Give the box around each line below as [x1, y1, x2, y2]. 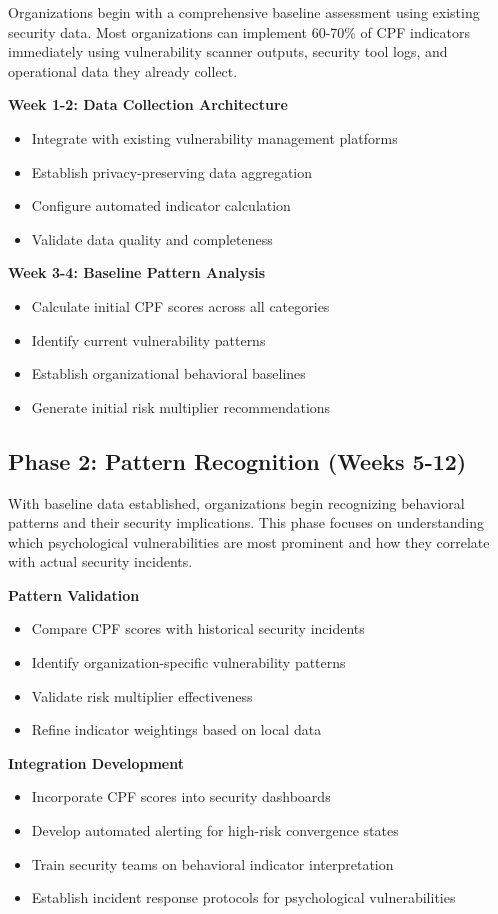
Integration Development [8, 752, 184, 773]
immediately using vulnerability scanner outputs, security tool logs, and [8, 41, 448, 62]
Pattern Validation [8, 584, 140, 605]
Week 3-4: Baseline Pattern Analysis [8, 262, 266, 283]
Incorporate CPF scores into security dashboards [31, 786, 331, 807]
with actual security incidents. [8, 551, 193, 572]
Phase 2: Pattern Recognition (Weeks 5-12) [8, 445, 467, 476]
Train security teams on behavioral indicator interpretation [31, 853, 394, 874]
